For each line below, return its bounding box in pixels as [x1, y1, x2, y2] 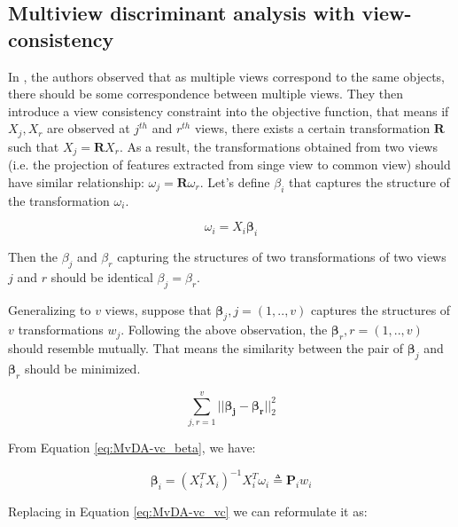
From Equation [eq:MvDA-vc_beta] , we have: [8, 437, 256, 456]
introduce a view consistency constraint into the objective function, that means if [8, 101, 449, 120]
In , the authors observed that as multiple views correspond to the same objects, [8, 67, 445, 85]
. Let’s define [199, 172, 270, 191]
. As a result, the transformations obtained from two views [119, 137, 438, 155]
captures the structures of [311, 300, 451, 319]
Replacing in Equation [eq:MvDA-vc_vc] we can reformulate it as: [8, 502, 368, 521]
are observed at [47, 119, 130, 138]
